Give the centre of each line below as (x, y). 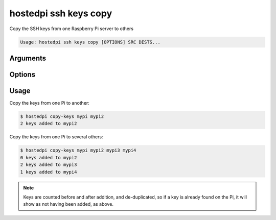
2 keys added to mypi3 (49, 165)
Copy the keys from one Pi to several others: (56, 137)
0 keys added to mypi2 (49, 157)
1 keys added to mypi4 (49, 172)
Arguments (28, 58)
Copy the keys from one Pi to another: (49, 103)
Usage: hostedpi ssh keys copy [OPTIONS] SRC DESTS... (90, 42)
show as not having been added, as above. (68, 204)
